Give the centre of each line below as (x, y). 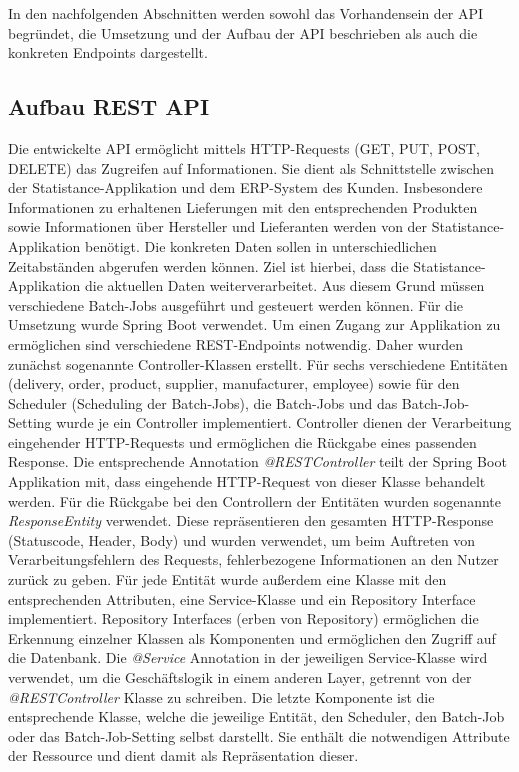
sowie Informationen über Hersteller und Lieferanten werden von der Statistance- (256, 226)
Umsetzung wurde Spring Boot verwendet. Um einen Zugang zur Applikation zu (254, 324)
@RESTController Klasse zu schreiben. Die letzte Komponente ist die (221, 696)
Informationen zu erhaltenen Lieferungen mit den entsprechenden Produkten (243, 206)
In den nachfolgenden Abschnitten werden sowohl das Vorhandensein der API (246, 13)
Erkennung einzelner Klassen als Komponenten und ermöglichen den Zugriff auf (252, 637)
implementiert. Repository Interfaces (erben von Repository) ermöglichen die (243, 618)
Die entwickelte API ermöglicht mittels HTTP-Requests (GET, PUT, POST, (244, 147)
